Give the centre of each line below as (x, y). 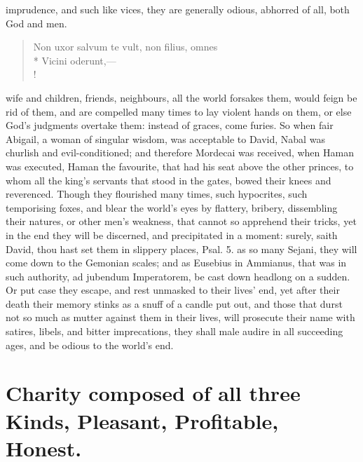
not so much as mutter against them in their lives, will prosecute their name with (180, 317)
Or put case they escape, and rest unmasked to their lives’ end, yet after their (173, 290)
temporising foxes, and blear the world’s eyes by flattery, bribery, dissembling (172, 207)
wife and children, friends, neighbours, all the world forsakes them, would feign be (181, 97)
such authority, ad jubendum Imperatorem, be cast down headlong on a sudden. (178, 276)
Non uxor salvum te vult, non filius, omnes (125, 47)
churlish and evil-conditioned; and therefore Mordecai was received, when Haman (180, 152)
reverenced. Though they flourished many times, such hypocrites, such (157, 194)
